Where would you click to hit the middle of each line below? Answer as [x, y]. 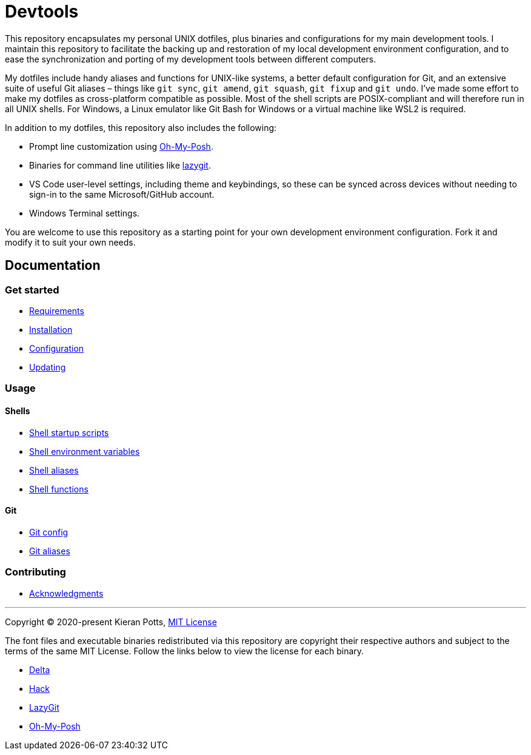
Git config [49, 532]
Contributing [35, 572]
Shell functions [59, 489]
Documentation [53, 266]
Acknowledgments [66, 593]
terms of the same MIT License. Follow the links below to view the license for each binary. [185, 651]
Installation [51, 329]
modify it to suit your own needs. [70, 242]
